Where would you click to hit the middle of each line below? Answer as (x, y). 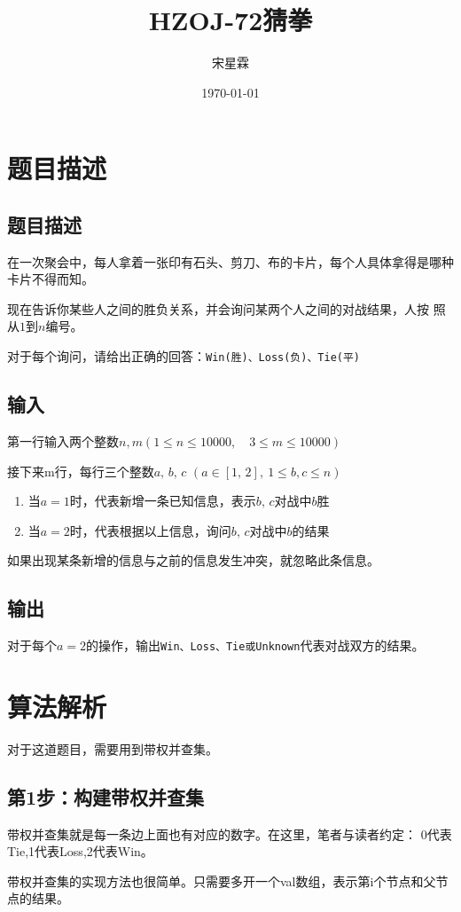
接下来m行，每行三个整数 (81, 471)
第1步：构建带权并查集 (106, 796)
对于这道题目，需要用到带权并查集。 (113, 748)
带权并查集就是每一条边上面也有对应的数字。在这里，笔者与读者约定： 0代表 (230, 833)
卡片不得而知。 (51, 279)
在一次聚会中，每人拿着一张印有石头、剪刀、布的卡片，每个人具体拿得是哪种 (230, 261)
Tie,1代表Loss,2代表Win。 (80, 851)
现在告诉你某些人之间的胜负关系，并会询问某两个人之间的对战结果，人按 (218, 308)
